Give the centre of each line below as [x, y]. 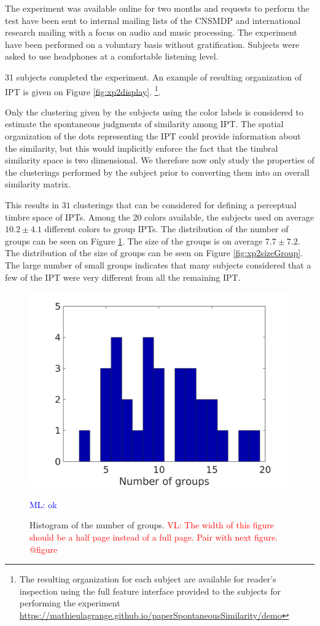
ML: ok [43, 504]
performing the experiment [70, 603]
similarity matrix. [38, 184]
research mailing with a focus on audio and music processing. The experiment [151, 32]
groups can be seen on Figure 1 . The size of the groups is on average [134, 241]
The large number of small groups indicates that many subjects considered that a [158, 264]
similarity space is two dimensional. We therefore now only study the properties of [160, 160]
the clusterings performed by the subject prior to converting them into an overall [157, 172]
